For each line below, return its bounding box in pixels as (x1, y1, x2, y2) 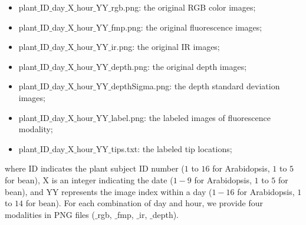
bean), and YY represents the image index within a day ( (5, 185, 212, 197)
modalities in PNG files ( (5, 208, 95, 220)
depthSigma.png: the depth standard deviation (111, 80, 280, 92)
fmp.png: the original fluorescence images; (111, 21, 262, 33)
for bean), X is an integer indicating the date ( (5, 173, 173, 186)
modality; (18, 123, 53, 135)
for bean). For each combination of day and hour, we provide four (25, 197, 263, 209)
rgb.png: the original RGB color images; (111, 1, 256, 13)
